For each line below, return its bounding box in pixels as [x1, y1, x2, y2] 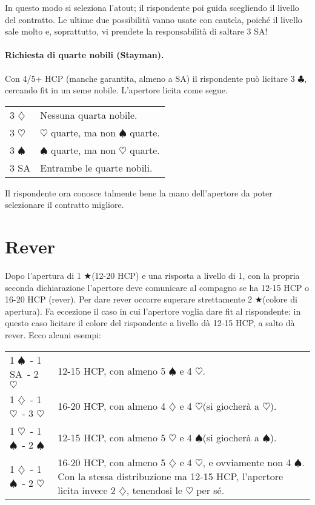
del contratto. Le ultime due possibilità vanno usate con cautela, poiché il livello [5, 13, 302, 25]
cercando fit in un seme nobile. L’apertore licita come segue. [5, 84, 228, 96]
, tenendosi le [126, 483, 183, 497]
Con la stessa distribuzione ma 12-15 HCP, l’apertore [58, 469, 283, 483]
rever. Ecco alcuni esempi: [5, 329, 101, 341]
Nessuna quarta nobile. [40, 107, 138, 122]
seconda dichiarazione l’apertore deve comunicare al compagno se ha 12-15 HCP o [5, 281, 310, 293]
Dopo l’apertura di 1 [5, 269, 81, 282]
